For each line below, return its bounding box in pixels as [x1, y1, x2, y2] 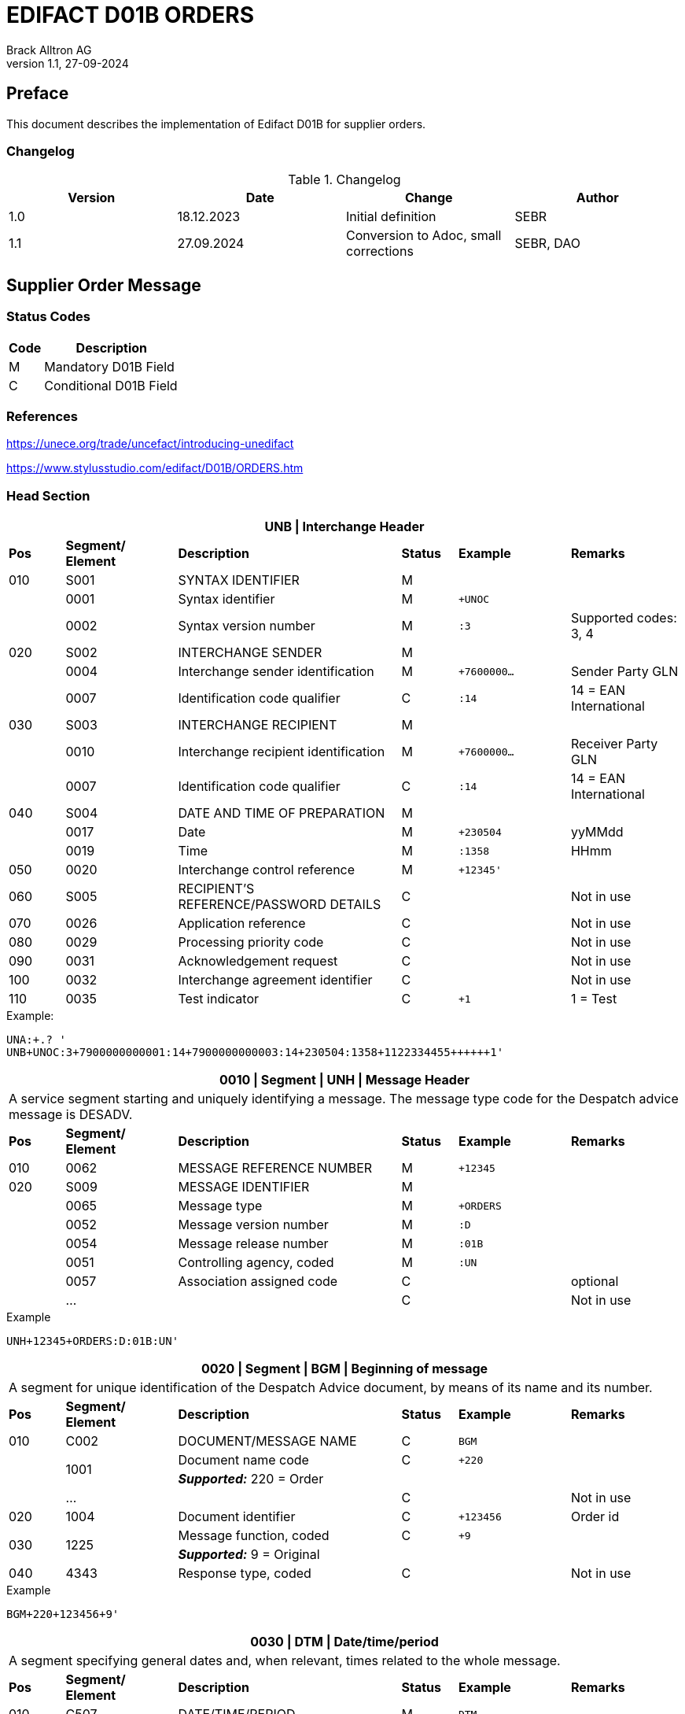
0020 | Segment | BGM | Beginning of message [201, 1361, 488, 1377]
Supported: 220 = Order [178, 1471, 324, 1487]
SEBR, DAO [514, 235, 580, 252]
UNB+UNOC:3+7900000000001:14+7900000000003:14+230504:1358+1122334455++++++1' [6, 1046, 504, 1059]
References [6, 408, 78, 424]
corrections [346, 243, 414, 260]
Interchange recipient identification [178, 744, 385, 760]
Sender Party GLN [570, 663, 679, 680]
